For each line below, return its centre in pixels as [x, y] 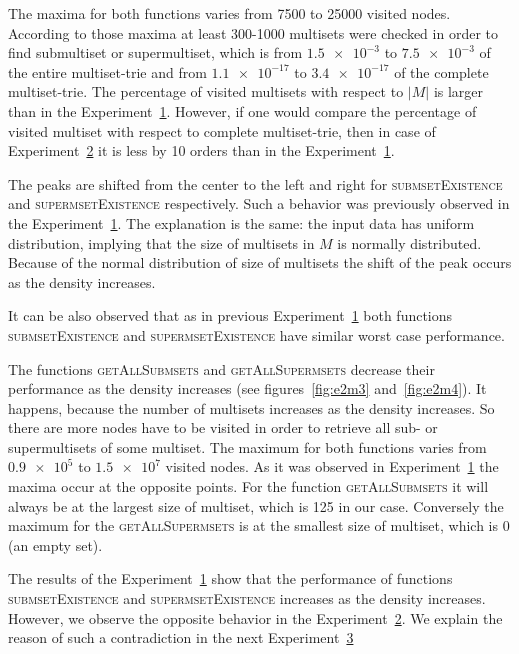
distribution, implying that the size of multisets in [161, 242]
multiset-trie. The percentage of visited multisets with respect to [206, 91]
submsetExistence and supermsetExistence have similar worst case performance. [256, 334]
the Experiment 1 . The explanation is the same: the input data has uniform [241, 222]
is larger [458, 91]
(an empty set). [55, 544]
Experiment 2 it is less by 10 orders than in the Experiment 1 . [201, 150]
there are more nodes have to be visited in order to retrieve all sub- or [223, 427]
